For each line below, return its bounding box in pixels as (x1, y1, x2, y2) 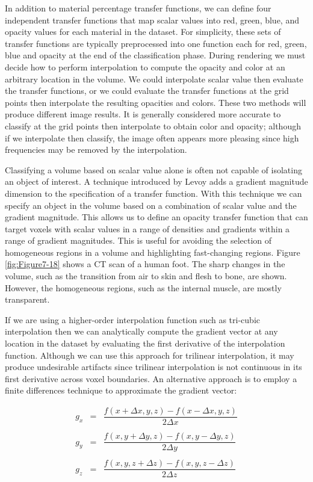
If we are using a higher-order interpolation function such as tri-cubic (5, 313, 260, 326)
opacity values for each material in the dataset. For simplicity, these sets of (5, 25, 281, 38)
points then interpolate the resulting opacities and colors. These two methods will (5, 96, 306, 108)
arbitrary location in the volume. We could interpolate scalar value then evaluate (5, 72, 303, 85)
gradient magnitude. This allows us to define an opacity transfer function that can (5, 211, 308, 223)
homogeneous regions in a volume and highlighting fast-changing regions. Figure (5, 246, 300, 258)
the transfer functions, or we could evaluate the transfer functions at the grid (5, 84, 289, 97)
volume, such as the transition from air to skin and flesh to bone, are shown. (5, 270, 287, 282)
